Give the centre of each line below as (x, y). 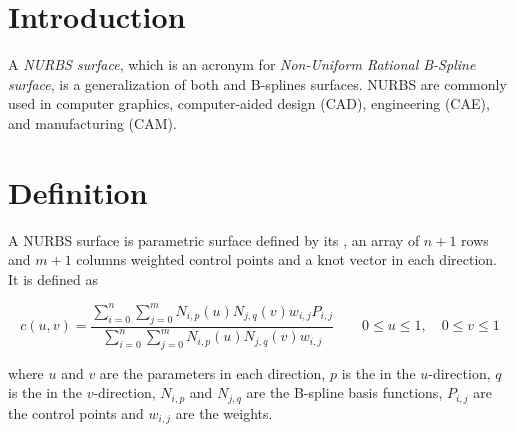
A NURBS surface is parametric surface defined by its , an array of (214, 239)
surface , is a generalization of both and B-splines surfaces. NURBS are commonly (257, 83)
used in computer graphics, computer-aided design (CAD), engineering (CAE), (249, 103)
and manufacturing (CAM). (92, 122)
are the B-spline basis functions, (344, 392)
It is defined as (53, 278)
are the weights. (224, 412)
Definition (78, 191)
